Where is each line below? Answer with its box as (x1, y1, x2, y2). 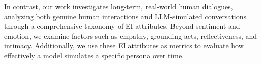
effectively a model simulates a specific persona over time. (4, 50, 184, 60)
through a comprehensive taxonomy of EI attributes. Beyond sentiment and (4, 21, 240, 31)
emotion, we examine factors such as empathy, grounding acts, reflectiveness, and (4, 30, 257, 41)
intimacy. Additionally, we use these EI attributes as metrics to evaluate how (4, 40, 244, 51)
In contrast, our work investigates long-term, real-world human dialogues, (4, 1, 233, 11)
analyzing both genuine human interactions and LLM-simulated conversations (4, 11, 247, 21)
